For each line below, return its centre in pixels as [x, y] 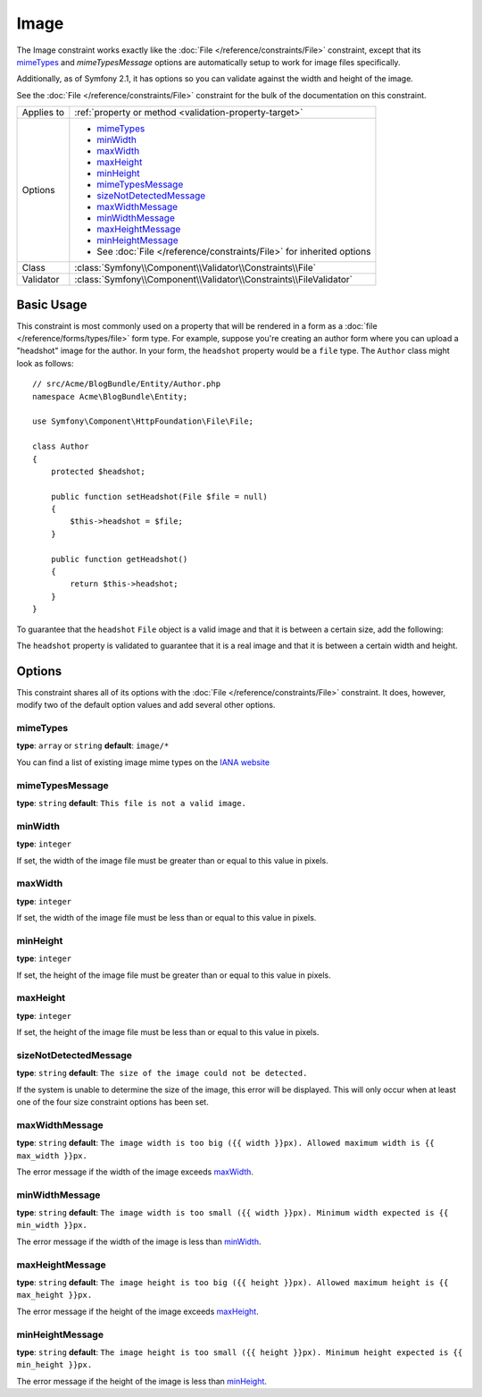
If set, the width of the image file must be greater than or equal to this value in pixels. [173, 860]
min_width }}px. [52, 1225]
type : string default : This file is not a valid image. [132, 803]
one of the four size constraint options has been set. [112, 1102]
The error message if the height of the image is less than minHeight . [142, 1381]
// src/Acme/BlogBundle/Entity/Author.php [127, 384]
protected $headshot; [98, 471]
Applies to [43, 113]
